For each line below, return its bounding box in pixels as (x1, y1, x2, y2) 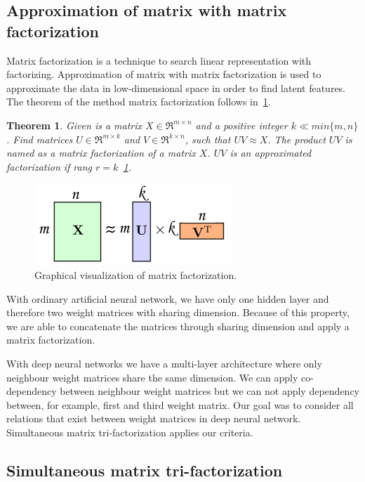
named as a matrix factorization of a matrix (6, 145, 196, 160)
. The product (267, 131, 326, 146)
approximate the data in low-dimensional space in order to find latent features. (6, 80, 346, 95)
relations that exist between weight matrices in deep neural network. (6, 411, 301, 426)
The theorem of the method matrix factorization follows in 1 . (6, 94, 271, 109)
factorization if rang (6, 159, 93, 174)
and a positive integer (195, 117, 288, 132)
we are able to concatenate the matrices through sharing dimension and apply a (6, 318, 350, 333)
